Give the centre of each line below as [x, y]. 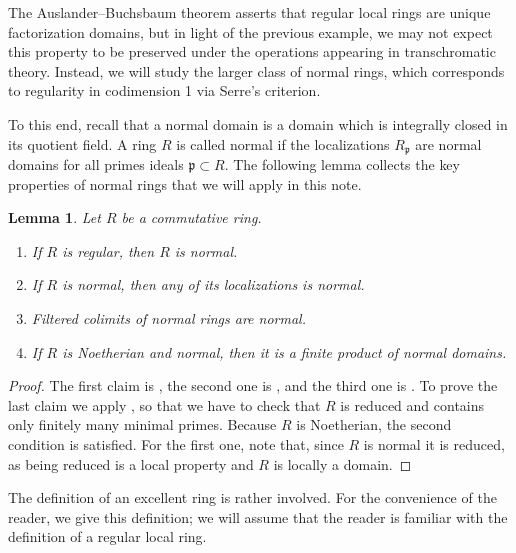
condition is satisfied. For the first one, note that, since [176, 443]
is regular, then [108, 250]
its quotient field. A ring [82, 143]
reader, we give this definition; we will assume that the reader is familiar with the [258, 516]
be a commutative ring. [191, 217]
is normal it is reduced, [434, 443]
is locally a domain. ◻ [342, 463]
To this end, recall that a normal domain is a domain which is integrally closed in [258, 123]
